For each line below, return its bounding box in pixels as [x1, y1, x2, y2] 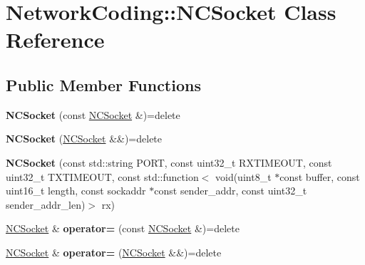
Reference [6, 25, 105, 54]
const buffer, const [279, 169, 360, 184]
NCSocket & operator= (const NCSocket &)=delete [6, 221, 240, 236]
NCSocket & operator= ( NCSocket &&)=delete [6, 244, 222, 259]
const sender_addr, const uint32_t [154, 183, 307, 198]
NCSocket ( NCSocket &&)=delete [6, 131, 163, 146]
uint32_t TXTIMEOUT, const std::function [6, 169, 199, 184]
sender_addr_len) [6, 197, 86, 212]
